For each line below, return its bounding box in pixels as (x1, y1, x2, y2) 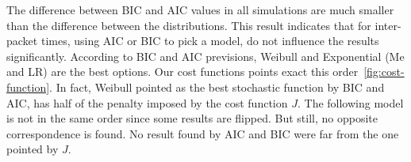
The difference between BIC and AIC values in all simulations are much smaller (6, 2, 394, 17)
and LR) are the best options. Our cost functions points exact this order (6, 63, 359, 80)
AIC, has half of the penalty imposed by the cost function (6, 94, 288, 111)
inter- (375, 17, 401, 33)
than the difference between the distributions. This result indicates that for (6, 17, 371, 33)
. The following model (297, 94, 404, 111)
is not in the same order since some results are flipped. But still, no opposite (6, 110, 378, 126)
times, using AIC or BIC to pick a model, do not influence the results (40, 32, 379, 49)
